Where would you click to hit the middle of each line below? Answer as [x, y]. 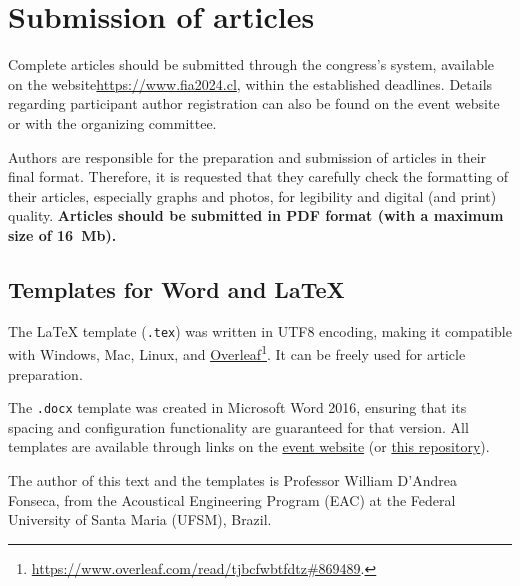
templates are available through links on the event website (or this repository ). [249, 446]
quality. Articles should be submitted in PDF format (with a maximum [256, 215]
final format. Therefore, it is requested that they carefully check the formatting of [258, 176]
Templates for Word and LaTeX [176, 288]
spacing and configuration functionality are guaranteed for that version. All [238, 426]
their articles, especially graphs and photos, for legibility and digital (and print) [252, 195]
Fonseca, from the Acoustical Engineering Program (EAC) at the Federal [232, 499]
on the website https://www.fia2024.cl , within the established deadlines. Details [250, 83]
